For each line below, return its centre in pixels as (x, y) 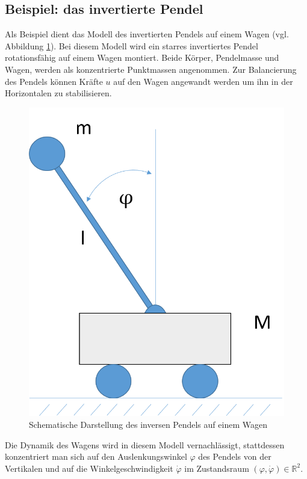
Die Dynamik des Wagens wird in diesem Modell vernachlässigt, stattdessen (145, 444)
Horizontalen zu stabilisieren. (58, 93)
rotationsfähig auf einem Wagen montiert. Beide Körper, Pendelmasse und (142, 57)
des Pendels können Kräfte (54, 81)
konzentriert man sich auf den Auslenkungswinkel (96, 456)
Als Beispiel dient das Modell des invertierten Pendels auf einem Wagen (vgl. (147, 34)
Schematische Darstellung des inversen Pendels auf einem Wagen (148, 425)
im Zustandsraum (217, 468)
